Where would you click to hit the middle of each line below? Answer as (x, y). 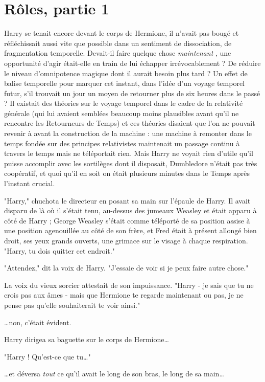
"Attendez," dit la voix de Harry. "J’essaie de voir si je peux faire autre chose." (126, 268)
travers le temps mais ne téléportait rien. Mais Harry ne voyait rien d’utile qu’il (129, 153)
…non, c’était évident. (38, 322)
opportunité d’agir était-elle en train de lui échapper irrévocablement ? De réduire (132, 63)
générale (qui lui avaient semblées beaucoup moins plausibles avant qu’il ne (122, 113)
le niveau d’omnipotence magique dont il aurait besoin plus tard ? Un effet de (126, 73)
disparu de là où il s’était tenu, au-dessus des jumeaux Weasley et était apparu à (130, 210)
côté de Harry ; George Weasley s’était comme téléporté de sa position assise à (127, 220)
